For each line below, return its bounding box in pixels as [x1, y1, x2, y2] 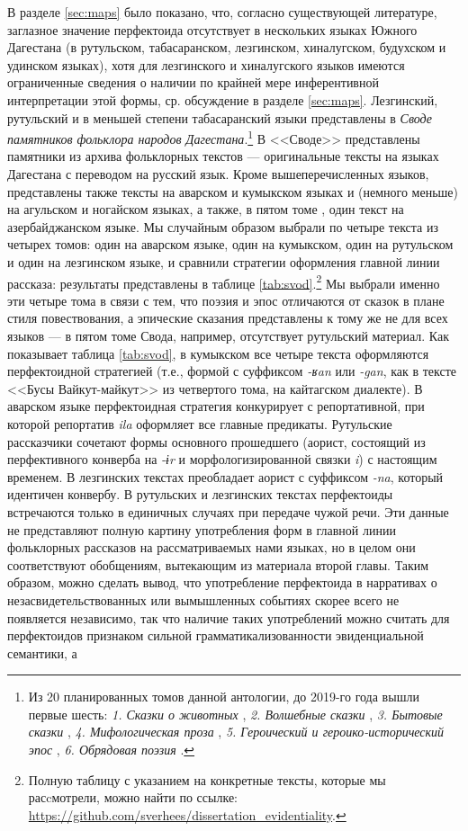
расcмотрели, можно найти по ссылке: [28, 788, 238, 807]
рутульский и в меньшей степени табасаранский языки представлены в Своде [7, 108, 433, 127]
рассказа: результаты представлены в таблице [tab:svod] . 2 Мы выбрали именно [7, 271, 440, 292]
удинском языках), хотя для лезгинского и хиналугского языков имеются [7, 55, 405, 74]
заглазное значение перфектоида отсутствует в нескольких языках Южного [7, 20, 418, 39]
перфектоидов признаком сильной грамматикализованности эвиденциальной [7, 626, 424, 645]
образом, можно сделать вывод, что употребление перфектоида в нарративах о [7, 573, 437, 592]
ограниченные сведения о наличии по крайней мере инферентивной [7, 73, 379, 92]
